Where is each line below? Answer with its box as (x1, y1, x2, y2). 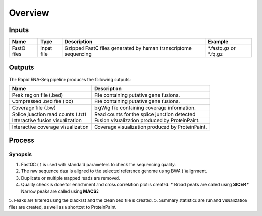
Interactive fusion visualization (12, 117, 82, 124)
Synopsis (9, 151, 32, 158)
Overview (9, 7, 49, 18)
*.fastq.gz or (208, 45, 236, 51)
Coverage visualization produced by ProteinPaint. (94, 123, 207, 130)
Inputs (9, 26, 29, 34)
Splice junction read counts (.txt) (12, 111, 87, 117)
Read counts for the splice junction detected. (94, 111, 197, 117)
